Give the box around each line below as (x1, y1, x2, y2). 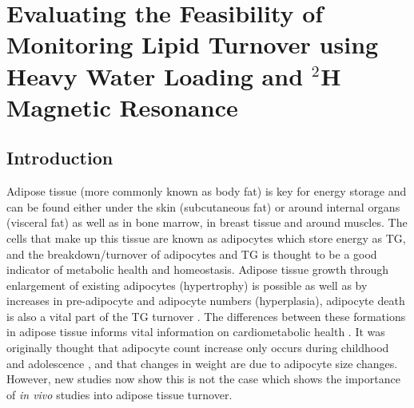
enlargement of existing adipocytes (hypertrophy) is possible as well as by (6, 276, 368, 293)
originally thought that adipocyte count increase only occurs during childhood (6, 339, 389, 356)
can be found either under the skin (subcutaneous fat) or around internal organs (6, 198, 400, 215)
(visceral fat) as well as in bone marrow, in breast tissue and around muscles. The (6, 214, 408, 231)
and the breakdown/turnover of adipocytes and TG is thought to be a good (6, 245, 377, 262)
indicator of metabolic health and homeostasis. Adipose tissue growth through (6, 261, 389, 278)
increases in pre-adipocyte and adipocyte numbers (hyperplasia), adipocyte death (6, 292, 405, 309)
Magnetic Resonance (6, 90, 238, 123)
